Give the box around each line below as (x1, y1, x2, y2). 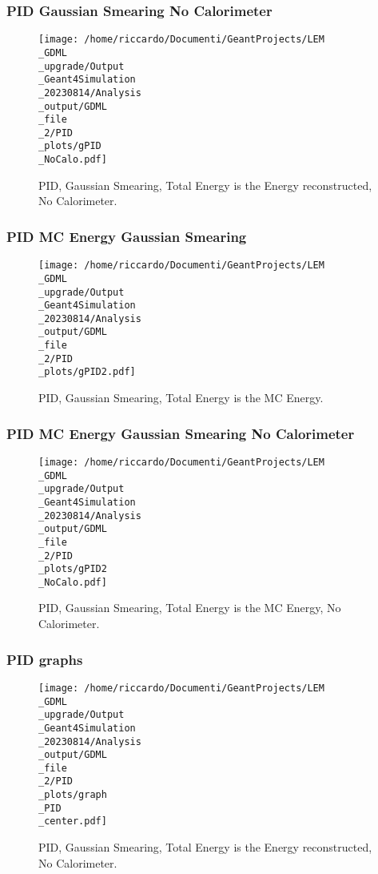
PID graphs (6, 649, 83, 669)
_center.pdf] (38, 816, 107, 828)
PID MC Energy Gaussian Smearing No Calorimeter (6, 423, 355, 443)
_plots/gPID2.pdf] (38, 366, 136, 378)
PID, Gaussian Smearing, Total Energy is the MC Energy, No (38, 599, 341, 616)
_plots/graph (38, 789, 107, 801)
